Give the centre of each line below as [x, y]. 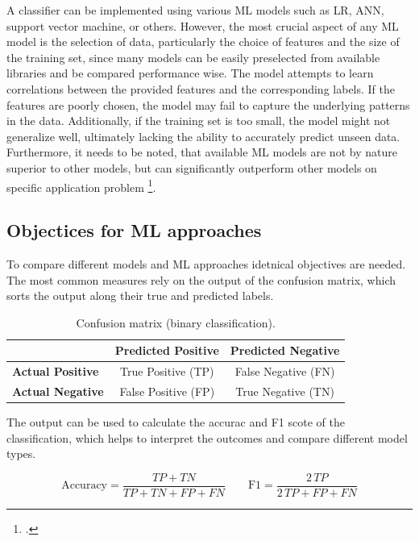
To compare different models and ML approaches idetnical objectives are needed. [206, 263]
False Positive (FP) [167, 391]
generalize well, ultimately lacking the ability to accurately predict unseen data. [203, 136]
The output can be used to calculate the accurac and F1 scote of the [176, 422]
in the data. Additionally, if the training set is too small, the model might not [199, 121]
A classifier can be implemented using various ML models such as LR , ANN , [195, 10]
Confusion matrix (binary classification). [176, 322]
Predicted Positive [167, 350]
